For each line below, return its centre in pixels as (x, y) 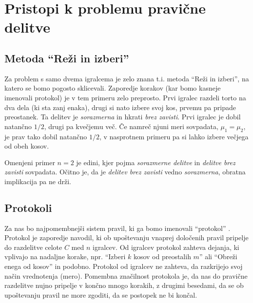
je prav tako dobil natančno (46, 136)
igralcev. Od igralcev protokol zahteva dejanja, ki (166, 247)
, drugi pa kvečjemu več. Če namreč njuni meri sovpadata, (131, 126)
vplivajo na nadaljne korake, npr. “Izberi (65, 256)
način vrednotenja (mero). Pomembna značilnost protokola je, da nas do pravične (126, 275)
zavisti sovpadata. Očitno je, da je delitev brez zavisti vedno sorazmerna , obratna (125, 172)
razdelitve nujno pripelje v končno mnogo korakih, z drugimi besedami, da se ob (124, 285)
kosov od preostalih (162, 256)
